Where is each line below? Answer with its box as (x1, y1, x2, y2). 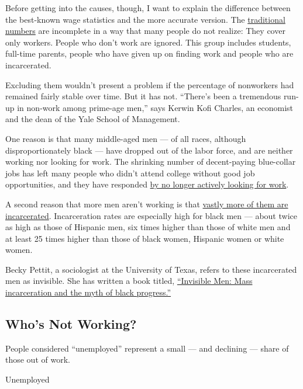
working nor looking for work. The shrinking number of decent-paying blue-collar (5, 155, 296, 168)
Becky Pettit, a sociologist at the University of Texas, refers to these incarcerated (5, 263, 297, 275)
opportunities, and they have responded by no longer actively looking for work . (5, 178, 289, 190)
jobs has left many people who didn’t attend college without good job (5, 166, 255, 179)
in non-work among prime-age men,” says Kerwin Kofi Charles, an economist (17, 101, 293, 113)
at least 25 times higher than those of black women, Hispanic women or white (5, 232, 284, 244)
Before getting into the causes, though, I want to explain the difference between (5, 2, 291, 13)
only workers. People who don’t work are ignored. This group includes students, (5, 36, 291, 48)
